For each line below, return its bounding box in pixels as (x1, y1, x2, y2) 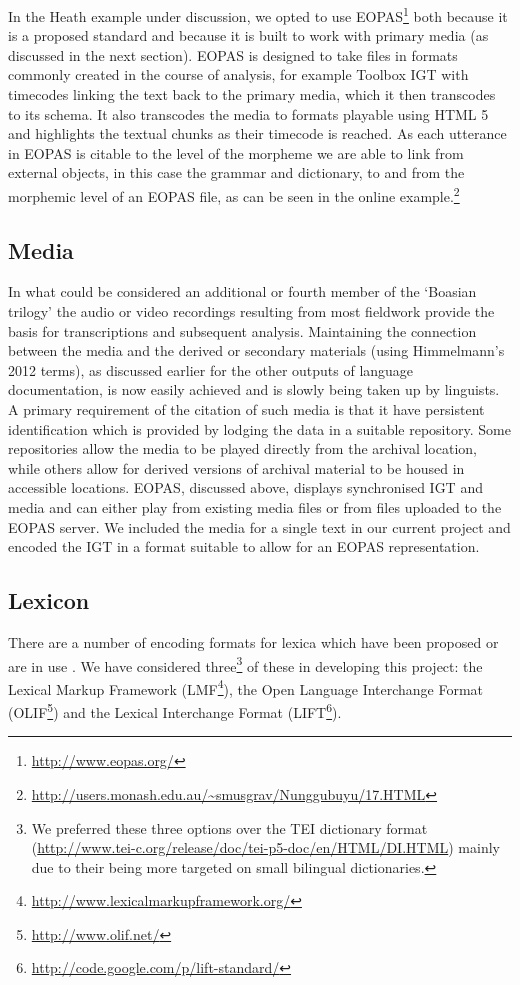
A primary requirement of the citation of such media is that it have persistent (8, 399, 485, 420)
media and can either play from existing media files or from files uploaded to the (8, 496, 502, 517)
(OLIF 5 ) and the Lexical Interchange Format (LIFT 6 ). (8, 699, 342, 722)
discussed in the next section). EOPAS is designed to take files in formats (8, 44, 458, 65)
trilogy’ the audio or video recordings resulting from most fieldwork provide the (8, 301, 495, 322)
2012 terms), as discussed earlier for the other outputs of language (8, 359, 414, 380)
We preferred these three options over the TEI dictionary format (31, 817, 428, 838)
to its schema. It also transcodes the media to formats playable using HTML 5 (8, 103, 489, 124)
